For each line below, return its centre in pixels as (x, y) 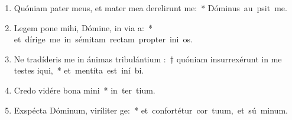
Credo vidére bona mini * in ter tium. (85, 90)
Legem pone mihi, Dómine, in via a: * (83, 27)
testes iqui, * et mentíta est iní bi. (79, 70)
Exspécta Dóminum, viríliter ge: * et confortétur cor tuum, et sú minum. (151, 110)
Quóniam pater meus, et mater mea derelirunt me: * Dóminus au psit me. (150, 8)
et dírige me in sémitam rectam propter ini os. (103, 39)
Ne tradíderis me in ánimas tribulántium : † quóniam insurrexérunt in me (148, 59)
